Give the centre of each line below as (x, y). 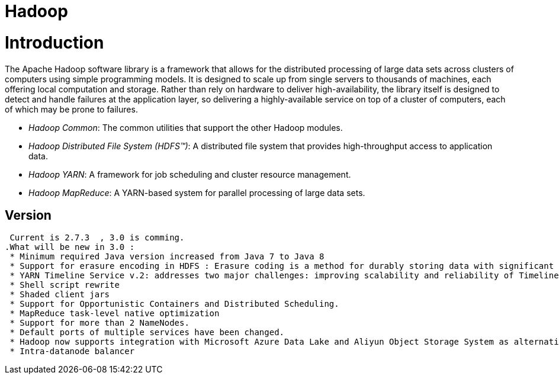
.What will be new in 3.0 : (70, 247)
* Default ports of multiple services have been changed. (147, 333)
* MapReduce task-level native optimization (115, 314)
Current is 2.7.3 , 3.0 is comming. (97, 238)
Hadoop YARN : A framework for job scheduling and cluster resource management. (190, 174)
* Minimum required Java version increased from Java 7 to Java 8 (167, 257)
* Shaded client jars (60, 295)
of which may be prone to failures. (71, 109)
